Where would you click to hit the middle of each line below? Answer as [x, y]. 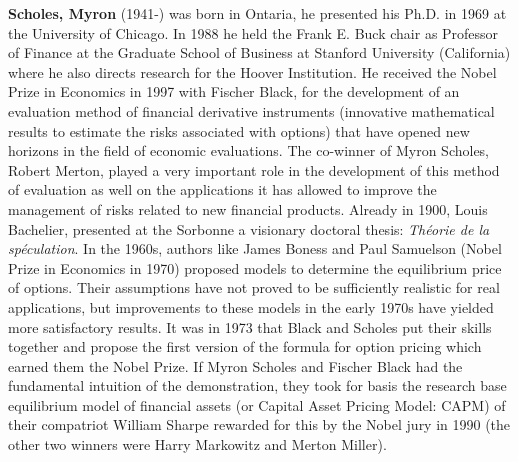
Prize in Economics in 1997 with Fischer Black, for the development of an [234, 91]
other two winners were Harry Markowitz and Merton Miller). [197, 444]
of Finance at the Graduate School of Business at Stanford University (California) [259, 52]
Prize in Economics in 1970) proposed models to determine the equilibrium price [255, 267]
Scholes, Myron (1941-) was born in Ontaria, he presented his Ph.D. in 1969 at [257, 13]
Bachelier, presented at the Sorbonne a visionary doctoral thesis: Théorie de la [249, 228]
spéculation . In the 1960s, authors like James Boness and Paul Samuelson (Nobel [255, 248]
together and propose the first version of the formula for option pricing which [245, 346]
